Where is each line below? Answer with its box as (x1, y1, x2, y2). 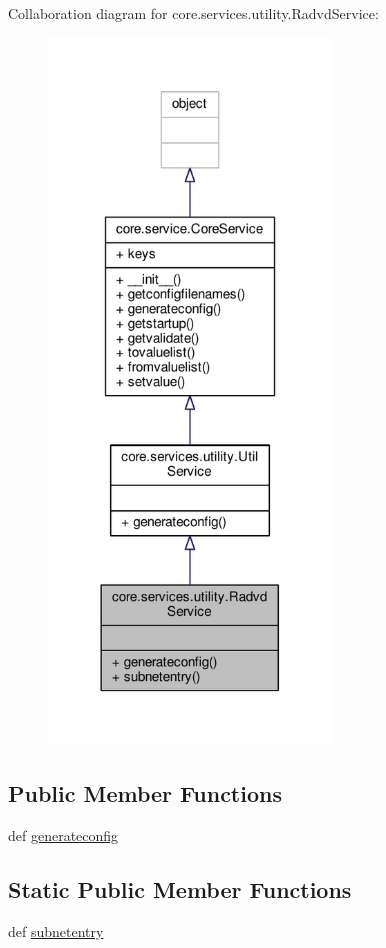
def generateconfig (8, 824, 119, 845)
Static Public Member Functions (8, 873, 352, 904)
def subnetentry (8, 920, 104, 941)
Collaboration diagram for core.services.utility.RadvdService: (8, 3, 379, 23)
